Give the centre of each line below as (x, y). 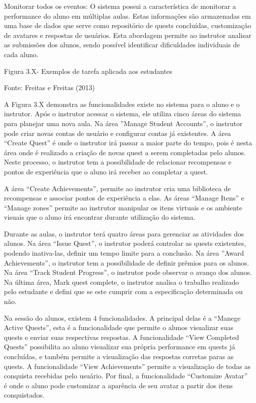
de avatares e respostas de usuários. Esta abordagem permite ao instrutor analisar (128, 35)
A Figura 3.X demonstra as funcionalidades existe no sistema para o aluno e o (122, 104)
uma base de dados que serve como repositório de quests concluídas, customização (128, 25)
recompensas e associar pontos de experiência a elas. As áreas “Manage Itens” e (124, 198)
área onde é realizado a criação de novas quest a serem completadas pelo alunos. (125, 152)
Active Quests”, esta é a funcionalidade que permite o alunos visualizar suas (119, 327)
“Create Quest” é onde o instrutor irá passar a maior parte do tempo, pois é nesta (128, 143)
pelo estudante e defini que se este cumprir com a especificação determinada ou (123, 291)
